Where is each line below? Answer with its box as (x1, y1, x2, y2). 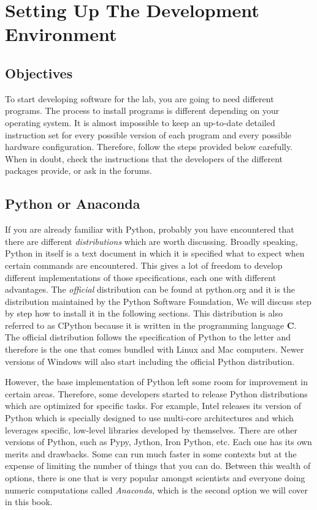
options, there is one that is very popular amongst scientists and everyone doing (5, 471, 305, 484)
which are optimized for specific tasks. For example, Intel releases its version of (5, 399, 302, 412)
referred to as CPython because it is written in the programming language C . (5, 318, 297, 331)
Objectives (5, 63, 73, 82)
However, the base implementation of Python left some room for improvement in (5, 375, 308, 388)
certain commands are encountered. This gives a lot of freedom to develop (5, 258, 283, 271)
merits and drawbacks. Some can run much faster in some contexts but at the (5, 447, 297, 460)
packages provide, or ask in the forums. (5, 164, 152, 177)
